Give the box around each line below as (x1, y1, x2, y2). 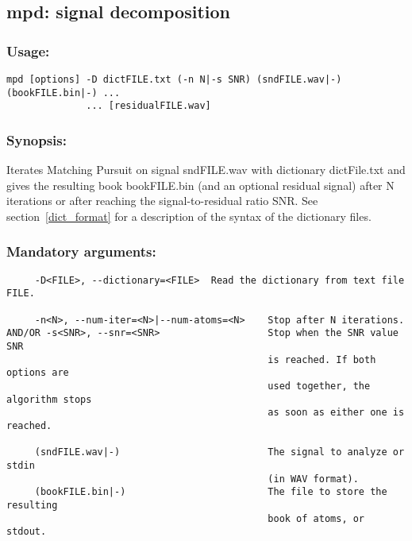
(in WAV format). (268, 473, 359, 485)
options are (6, 367, 69, 379)
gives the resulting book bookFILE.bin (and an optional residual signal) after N (6, 176, 395, 193)
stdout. (6, 526, 47, 538)
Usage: (6, 41, 50, 60)
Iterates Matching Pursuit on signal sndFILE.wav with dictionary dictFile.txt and (6, 161, 406, 178)
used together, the (268, 381, 371, 392)
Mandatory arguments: (6, 242, 156, 261)
